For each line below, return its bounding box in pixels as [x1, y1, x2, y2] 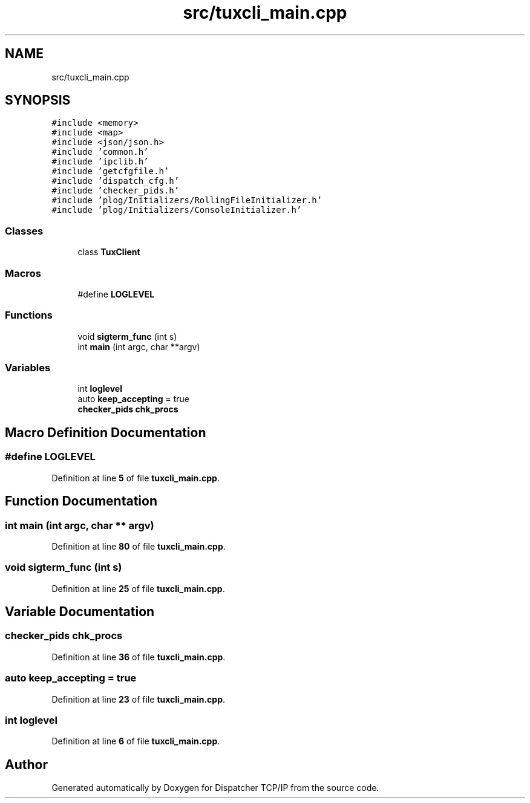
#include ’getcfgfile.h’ [51, 166, 169, 177]
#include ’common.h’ [51, 147, 149, 157]
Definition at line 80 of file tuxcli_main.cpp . [51, 541, 226, 551]
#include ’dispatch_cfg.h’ [51, 176, 180, 186]
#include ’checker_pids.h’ [51, 186, 180, 196]
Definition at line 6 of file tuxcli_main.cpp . [51, 736, 220, 747]
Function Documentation [5, 493, 157, 509]
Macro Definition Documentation [5, 424, 206, 440]
